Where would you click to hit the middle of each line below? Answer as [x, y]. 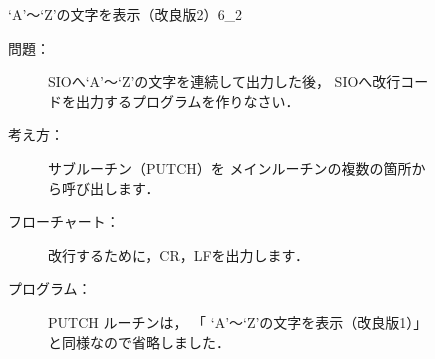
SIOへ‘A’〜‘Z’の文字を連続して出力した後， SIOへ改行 [224, 81]
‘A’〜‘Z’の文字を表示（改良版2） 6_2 [125, 14]
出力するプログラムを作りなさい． [187, 100]
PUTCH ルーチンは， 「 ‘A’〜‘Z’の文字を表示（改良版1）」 [238, 321]
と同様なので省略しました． [139, 341]
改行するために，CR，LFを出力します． [179, 254]
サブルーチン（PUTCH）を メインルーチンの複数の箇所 [230, 167]
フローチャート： [64, 221]
